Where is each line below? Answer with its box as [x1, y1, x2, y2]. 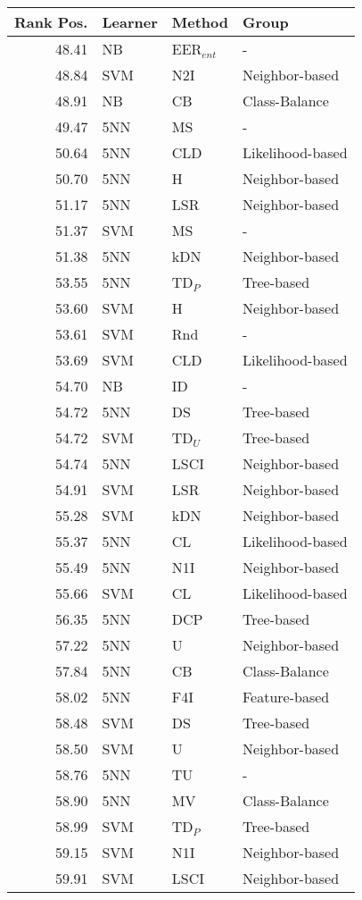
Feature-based [242, 686, 330, 707]
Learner [102, 12, 158, 32]
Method [171, 12, 228, 32]
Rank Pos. [14, 12, 88, 32]
